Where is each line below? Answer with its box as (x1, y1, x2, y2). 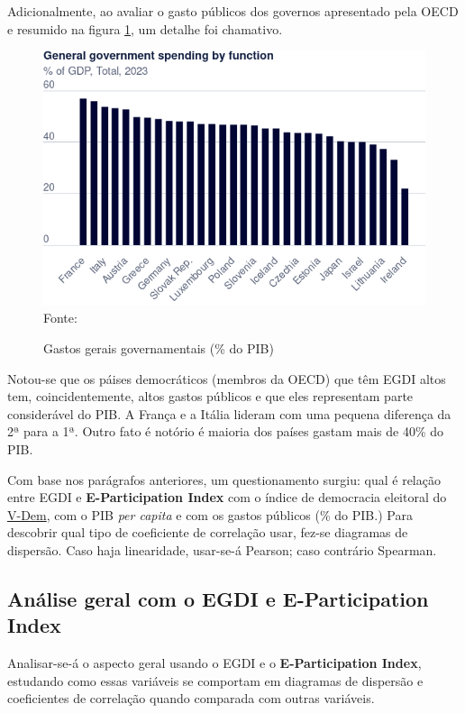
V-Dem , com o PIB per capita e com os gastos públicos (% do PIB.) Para (7, 505, 413, 524)
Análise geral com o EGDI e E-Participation (7, 584, 429, 612)
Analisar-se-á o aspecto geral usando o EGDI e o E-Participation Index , (7, 654, 422, 672)
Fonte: (43, 308, 77, 327)
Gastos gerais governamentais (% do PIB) (43, 339, 274, 358)
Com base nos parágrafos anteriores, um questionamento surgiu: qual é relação (7, 470, 441, 489)
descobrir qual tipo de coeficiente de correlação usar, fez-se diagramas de (7, 523, 408, 542)
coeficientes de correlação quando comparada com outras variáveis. (7, 689, 375, 708)
